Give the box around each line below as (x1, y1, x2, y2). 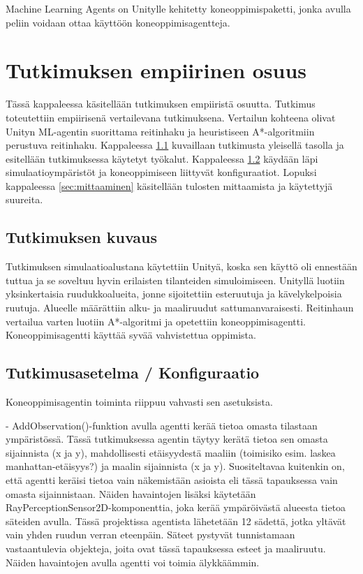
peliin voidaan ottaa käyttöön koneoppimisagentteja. (6, 15, 230, 29)
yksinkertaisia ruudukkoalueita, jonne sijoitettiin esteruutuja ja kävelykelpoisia (6, 286, 342, 301)
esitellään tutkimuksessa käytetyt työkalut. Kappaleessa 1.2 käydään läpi (6, 151, 318, 165)
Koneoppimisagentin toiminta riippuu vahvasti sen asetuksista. (6, 395, 273, 409)
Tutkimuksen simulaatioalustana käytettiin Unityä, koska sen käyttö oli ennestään (6, 259, 357, 274)
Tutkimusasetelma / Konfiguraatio (6, 362, 260, 383)
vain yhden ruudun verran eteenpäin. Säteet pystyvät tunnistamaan (6, 527, 295, 542)
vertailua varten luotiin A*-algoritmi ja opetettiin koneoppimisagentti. (6, 314, 306, 328)
